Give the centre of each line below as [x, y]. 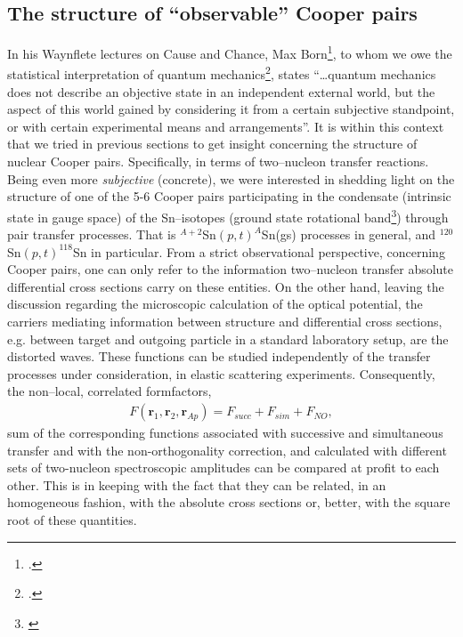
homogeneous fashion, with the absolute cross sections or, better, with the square [229, 502]
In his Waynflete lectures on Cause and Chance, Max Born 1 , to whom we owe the [230, 52]
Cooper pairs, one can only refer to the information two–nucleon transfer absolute [231, 269]
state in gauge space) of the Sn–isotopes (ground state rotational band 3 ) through [228, 215]
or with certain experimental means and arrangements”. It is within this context [226, 126]
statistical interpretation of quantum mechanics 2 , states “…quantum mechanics [222, 73]
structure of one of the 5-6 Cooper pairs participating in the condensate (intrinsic [229, 196]
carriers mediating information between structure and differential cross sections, [225, 322]
